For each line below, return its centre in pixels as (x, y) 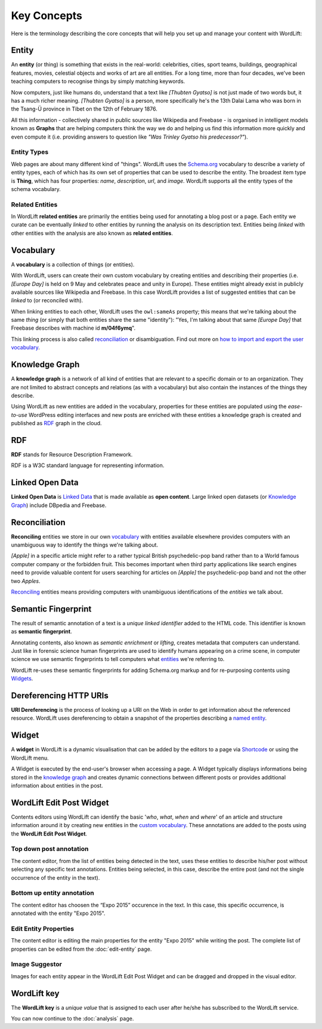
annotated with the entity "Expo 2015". (58, 913)
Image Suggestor (36, 965)
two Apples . (26, 581)
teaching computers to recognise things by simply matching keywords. (98, 81)
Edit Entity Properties (43, 929)
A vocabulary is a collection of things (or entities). (73, 264)
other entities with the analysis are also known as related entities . (92, 233)
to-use (19, 414)
